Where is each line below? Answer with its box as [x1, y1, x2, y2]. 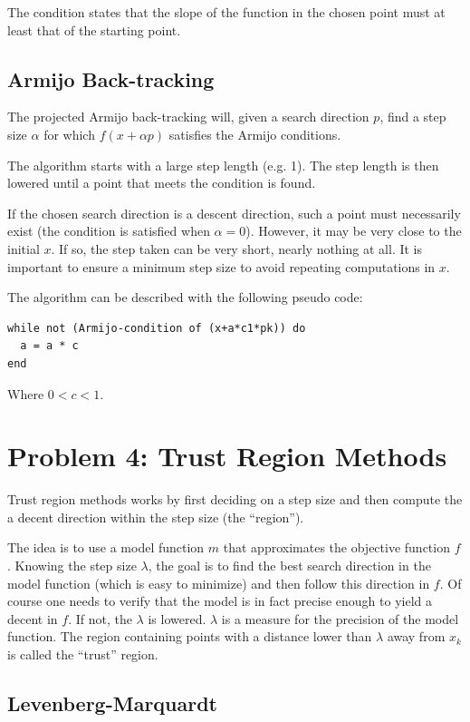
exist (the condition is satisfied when [7, 221, 210, 240]
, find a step [379, 107, 446, 126]
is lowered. [148, 609, 206, 628]
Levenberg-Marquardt [7, 688, 218, 717]
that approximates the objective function [223, 538, 450, 557]
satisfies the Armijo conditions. [168, 124, 341, 143]
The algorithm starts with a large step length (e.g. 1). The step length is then [7, 155, 439, 174]
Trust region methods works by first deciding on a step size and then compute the [7, 490, 463, 509]
